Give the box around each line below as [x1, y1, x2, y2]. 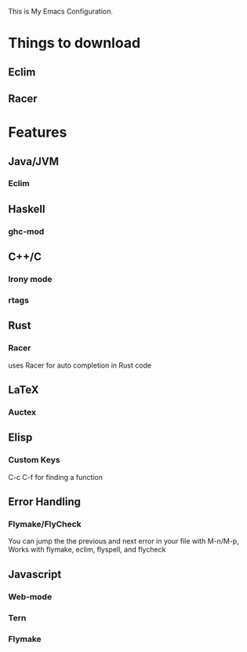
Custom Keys [8, 455, 60, 466]
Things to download [8, 35, 141, 52]
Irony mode [8, 274, 53, 285]
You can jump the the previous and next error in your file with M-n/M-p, [8, 537, 239, 546]
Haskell [8, 202, 45, 215]
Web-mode [8, 591, 53, 602]
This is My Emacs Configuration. [8, 7, 114, 16]
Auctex [8, 407, 37, 418]
